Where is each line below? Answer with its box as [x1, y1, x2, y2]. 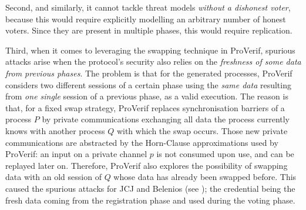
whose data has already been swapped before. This [113, 171, 297, 183]
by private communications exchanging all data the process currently [42, 113, 290, 125]
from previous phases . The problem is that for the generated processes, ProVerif [5, 66, 292, 79]
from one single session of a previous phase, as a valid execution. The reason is [5, 90, 288, 102]
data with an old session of [5, 171, 102, 183]
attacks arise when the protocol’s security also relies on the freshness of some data [5, 55, 301, 68]
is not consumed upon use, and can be [156, 148, 294, 160]
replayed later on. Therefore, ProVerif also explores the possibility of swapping [5, 159, 288, 171]
